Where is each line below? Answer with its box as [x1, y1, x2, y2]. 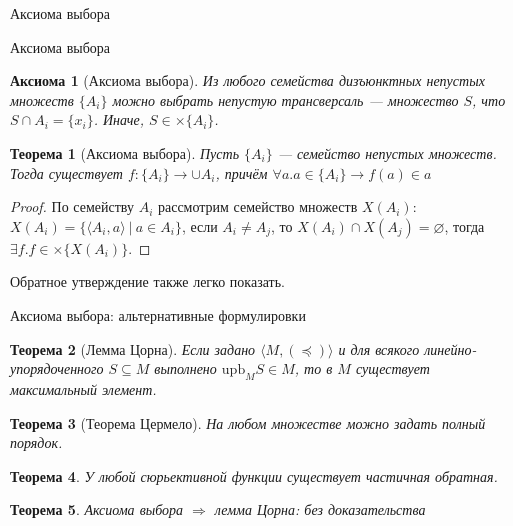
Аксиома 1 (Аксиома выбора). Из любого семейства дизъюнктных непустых [10, 70, 485, 91]
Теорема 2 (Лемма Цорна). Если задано [10, 338, 256, 359]
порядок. [10, 432, 63, 453]
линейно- [424, 338, 477, 359]
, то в [294, 358, 333, 379]
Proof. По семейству [10, 196, 134, 217]
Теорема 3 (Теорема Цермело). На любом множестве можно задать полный [10, 412, 486, 433]
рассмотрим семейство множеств [157, 196, 358, 217]
